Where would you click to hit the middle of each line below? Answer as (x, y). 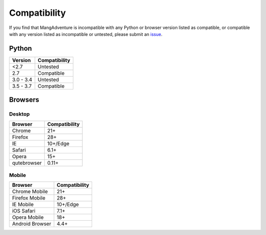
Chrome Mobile (30, 192)
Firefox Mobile (29, 198)
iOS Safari (24, 211)
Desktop (19, 114)
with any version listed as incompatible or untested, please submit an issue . (86, 34)
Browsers (24, 100)
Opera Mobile (28, 217)
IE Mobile (23, 205)
